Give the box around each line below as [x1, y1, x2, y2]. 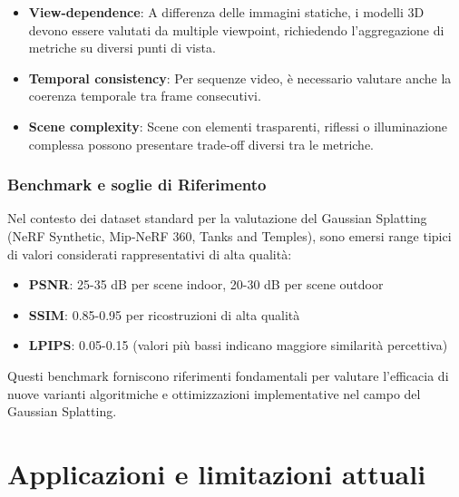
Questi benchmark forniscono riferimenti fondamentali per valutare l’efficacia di [7, 365, 449, 385]
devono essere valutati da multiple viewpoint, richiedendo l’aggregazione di [28, 20, 444, 39]
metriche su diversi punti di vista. [28, 38, 216, 57]
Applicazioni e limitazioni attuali [7, 454, 426, 492]
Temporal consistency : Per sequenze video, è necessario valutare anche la [28, 68, 452, 87]
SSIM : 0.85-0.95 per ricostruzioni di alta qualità [28, 305, 300, 324]
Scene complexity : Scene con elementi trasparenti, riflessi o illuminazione [28, 116, 448, 135]
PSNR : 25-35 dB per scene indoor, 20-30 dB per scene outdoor [28, 275, 384, 294]
